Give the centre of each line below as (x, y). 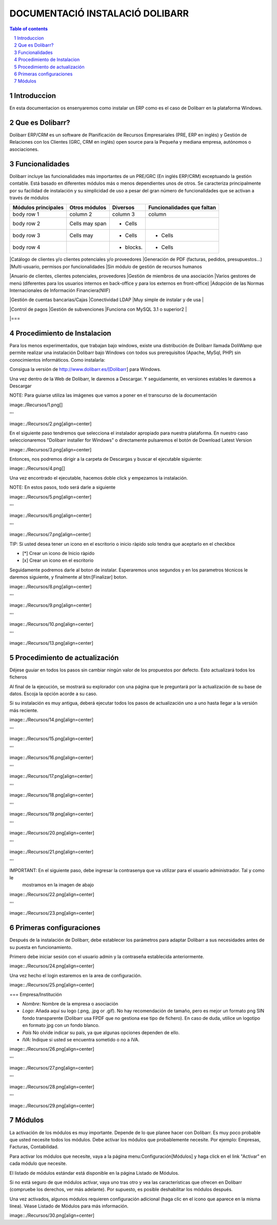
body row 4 (26, 247)
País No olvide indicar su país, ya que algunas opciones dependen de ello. (101, 1032)
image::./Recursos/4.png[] (37, 468)
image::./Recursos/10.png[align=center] (52, 624)
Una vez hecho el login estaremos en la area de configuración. (76, 975)
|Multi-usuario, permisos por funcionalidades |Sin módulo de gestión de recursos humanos (106, 266)
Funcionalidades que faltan (182, 208)
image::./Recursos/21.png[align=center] (52, 852)
